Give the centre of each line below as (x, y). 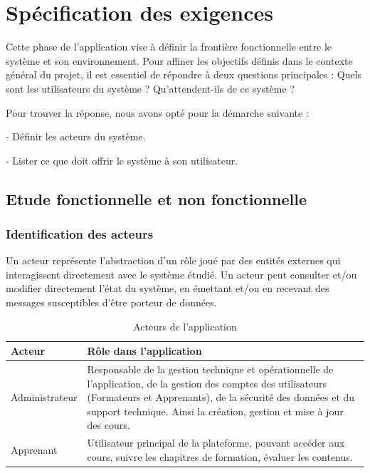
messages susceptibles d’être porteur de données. (111, 302)
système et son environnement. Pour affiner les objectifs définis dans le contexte (179, 60)
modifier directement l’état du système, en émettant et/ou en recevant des (168, 288)
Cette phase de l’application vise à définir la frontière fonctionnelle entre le (169, 47)
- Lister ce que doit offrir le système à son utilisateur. (122, 160)
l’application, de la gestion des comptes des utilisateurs (207, 383)
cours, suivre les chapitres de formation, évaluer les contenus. (220, 456)
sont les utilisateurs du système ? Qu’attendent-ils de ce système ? (150, 88)
